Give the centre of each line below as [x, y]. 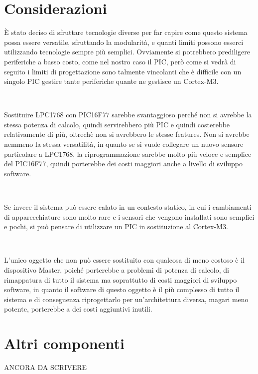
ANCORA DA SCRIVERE [46, 367]
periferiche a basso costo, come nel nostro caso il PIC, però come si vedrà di [120, 61]
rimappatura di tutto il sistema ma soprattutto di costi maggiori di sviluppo [121, 279]
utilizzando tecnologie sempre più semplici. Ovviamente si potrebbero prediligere [127, 52]
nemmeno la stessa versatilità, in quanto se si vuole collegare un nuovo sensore [124, 144]
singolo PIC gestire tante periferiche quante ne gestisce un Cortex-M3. [111, 81]
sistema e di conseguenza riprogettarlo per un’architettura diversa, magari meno [126, 299]
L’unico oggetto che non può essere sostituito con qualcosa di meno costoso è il [124, 260]
